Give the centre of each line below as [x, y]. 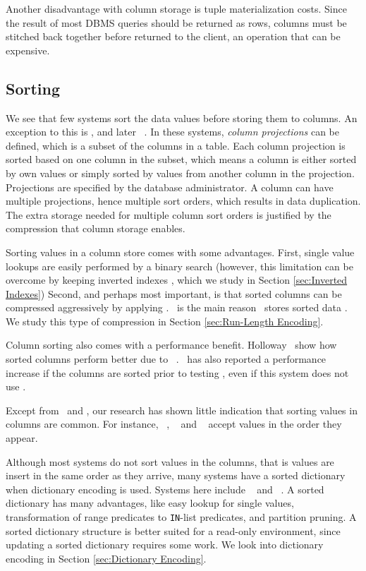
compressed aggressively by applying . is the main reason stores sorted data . [177, 307]
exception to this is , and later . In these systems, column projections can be [172, 132]
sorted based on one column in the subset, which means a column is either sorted [181, 159]
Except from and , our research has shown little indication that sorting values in [182, 410]
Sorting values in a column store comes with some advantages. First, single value [180, 252]
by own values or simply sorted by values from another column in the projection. [180, 173]
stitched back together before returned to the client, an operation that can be [173, 36]
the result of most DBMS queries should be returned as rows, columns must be [176, 22]
